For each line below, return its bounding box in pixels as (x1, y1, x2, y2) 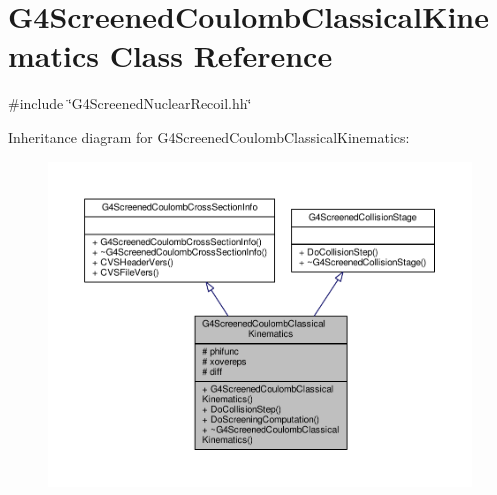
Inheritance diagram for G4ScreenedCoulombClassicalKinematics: (8, 126, 410, 147)
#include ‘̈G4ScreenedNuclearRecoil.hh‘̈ (8, 93, 252, 114)
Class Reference (109, 35, 333, 76)
